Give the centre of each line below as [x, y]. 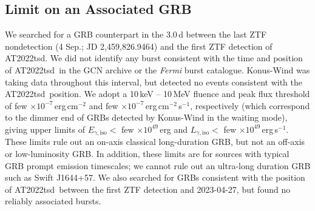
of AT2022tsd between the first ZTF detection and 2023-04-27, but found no [148, 189]
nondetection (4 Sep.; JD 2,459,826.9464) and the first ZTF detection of [139, 46]
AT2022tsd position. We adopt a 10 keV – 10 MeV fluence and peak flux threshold [157, 94]
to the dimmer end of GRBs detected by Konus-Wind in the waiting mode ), [146, 117]
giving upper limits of [45, 129]
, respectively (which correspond [250, 105]
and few [103, 105]
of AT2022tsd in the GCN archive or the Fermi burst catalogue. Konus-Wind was [157, 69]
